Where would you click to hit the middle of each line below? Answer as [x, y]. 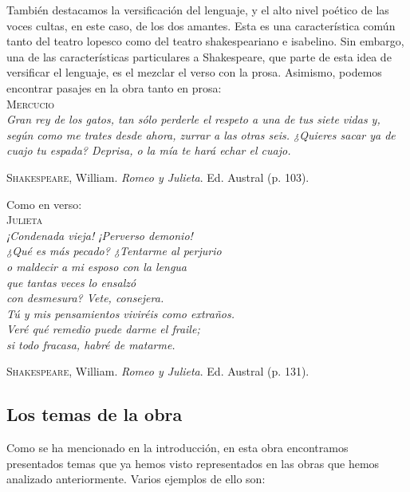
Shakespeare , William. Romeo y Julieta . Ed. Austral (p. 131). [158, 371]
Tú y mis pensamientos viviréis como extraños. [120, 313]
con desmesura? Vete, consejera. [85, 298]
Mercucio [31, 103]
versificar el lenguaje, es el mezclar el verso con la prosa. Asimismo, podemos [194, 72]
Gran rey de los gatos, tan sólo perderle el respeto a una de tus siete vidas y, [193, 119]
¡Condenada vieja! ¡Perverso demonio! [100, 235]
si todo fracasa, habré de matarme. [91, 344]
